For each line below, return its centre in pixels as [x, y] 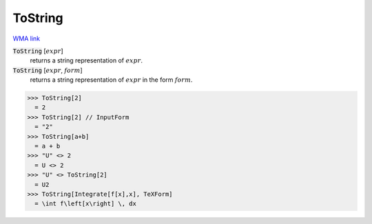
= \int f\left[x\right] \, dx [86, 204]
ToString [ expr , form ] [48, 70]
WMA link [27, 38]
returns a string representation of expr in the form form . [111, 80]
